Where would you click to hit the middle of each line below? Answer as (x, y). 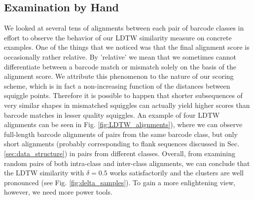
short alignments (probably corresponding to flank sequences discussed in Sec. (122, 144)
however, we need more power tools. (58, 192)
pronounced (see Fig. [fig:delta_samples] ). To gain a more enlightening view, (120, 182)
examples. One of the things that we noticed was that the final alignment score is (127, 47)
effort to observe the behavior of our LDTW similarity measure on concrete (118, 37)
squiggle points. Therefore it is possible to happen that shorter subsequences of (123, 95)
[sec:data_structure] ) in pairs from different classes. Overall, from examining (120, 153)
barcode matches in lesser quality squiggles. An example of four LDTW (112, 115)
